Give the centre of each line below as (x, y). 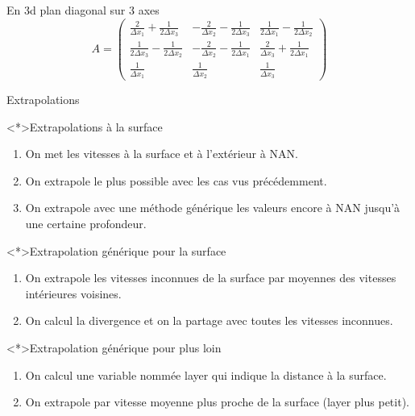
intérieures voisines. (73, 293)
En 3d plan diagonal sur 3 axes (83, 10)
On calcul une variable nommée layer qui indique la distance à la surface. (206, 374)
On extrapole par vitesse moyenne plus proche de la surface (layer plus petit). (217, 402)
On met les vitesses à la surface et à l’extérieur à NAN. (162, 154)
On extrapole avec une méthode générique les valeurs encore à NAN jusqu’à (213, 208)
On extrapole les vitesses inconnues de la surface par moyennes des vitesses (211, 278)
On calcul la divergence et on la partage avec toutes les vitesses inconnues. (209, 320)
